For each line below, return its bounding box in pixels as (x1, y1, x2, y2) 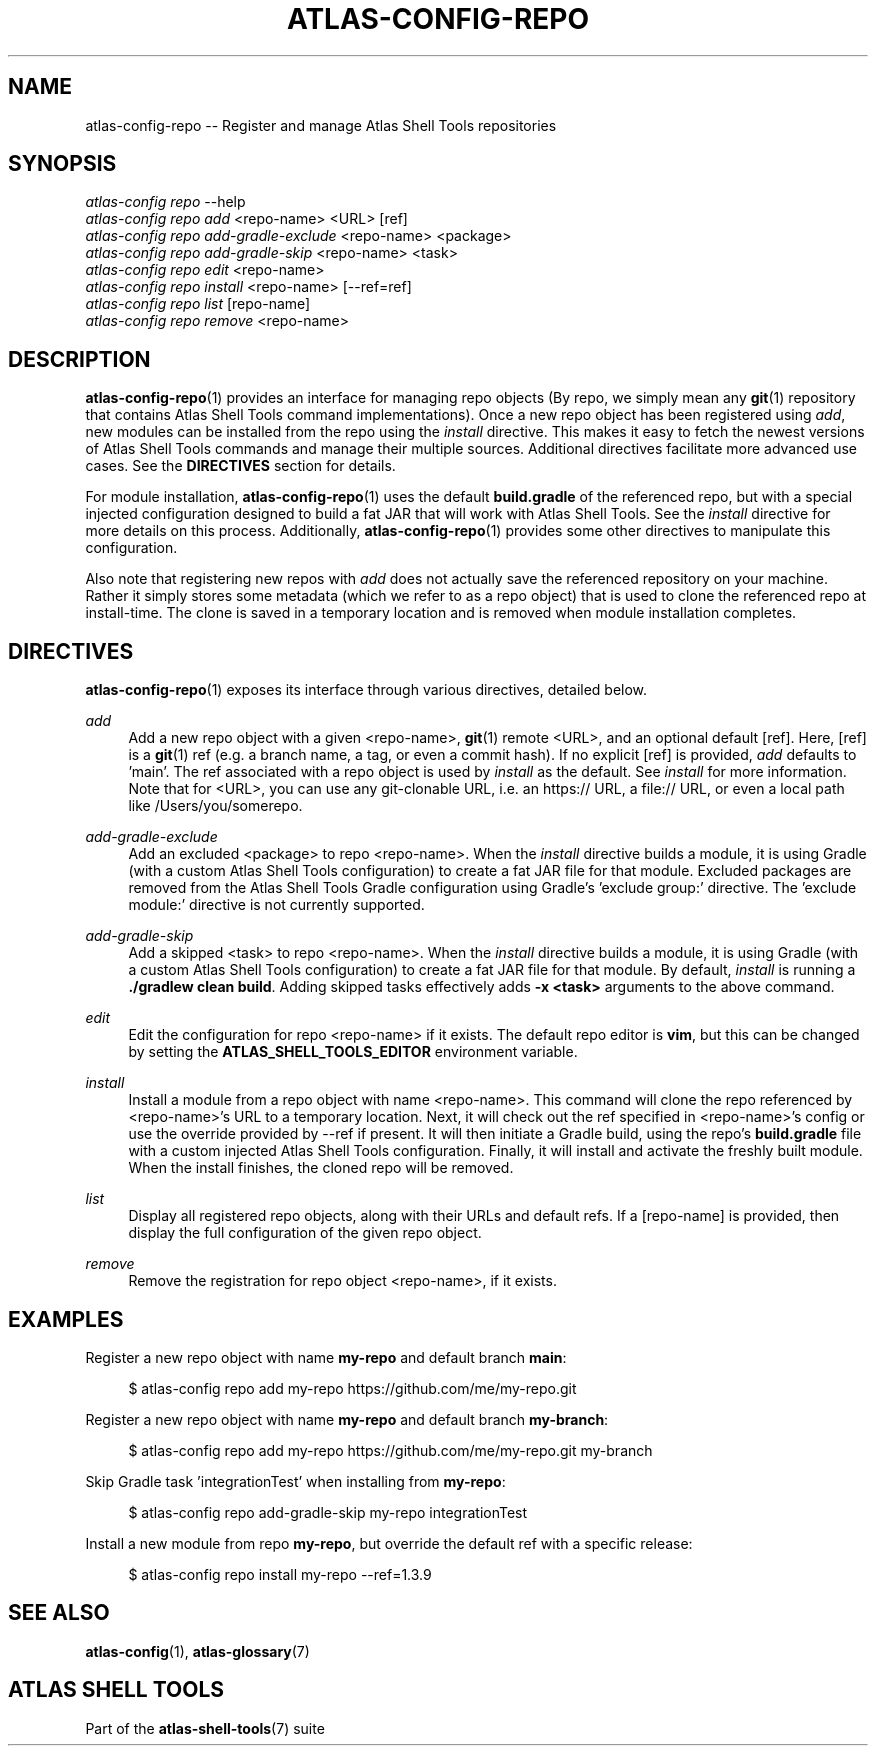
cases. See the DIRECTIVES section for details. (85, 457, 396, 475)
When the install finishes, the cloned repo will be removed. (128, 1159, 514, 1177)
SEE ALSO (8, 1600, 110, 1626)
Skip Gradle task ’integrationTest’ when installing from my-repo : (85, 1472, 506, 1490)
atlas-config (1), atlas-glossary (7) (85, 1642, 310, 1660)
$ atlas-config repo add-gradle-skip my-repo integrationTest (128, 1503, 528, 1521)
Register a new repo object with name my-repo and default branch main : (85, 1348, 567, 1366)
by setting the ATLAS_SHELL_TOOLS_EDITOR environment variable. (128, 1043, 578, 1061)
